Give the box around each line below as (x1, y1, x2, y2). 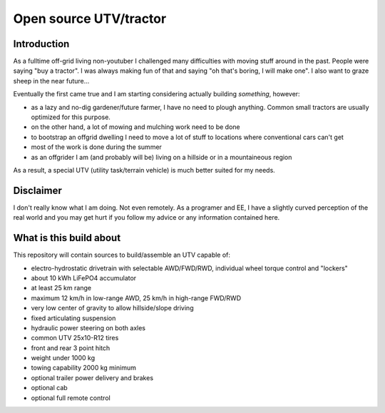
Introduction (13, 38, 70, 50)
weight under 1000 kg (31, 354, 96, 362)
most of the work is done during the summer (31, 143, 162, 151)
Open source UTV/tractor (13, 11, 167, 26)
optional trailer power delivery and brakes (31, 373, 153, 382)
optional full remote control (31, 393, 111, 402)
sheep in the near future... (13, 76, 90, 85)
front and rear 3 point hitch (31, 343, 111, 352)
